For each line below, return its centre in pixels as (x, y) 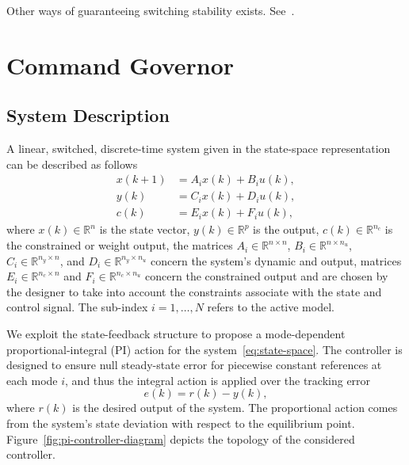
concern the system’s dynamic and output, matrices (276, 260)
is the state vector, (145, 229)
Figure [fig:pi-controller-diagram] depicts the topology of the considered (181, 438)
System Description (88, 115)
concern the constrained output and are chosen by (267, 276)
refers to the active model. (271, 307)
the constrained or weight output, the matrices (120, 245)
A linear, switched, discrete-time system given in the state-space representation (199, 149)
